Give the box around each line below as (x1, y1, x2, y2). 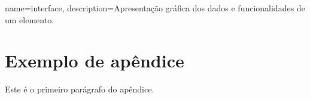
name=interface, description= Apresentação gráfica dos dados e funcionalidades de (5, 2, 305, 14)
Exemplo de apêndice (5, 48, 184, 73)
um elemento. (5, 13, 54, 26)
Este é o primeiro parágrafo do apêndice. (5, 83, 154, 95)
